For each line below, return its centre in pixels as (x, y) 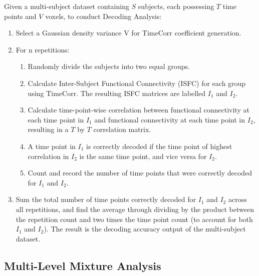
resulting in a (48, 129)
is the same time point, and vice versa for (143, 156)
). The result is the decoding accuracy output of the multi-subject (145, 229)
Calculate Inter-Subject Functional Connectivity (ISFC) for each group (137, 83)
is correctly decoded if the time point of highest (159, 146)
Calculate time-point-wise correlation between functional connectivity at (139, 110)
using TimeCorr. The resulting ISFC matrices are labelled (117, 93)
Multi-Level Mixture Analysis (83, 265)
